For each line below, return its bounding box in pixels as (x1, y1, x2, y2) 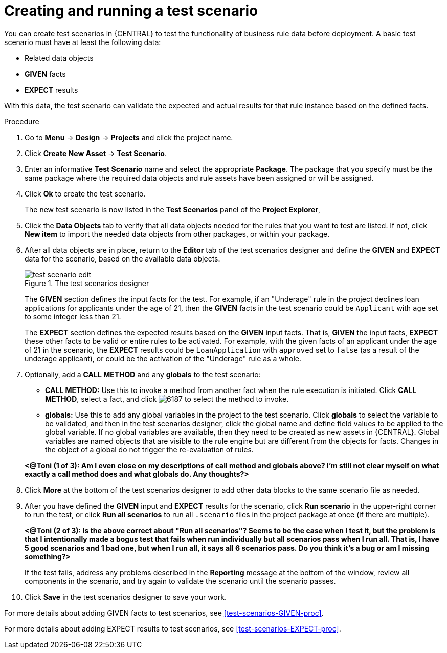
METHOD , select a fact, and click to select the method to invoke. (45, 394, 289, 403)
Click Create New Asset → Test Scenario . (25, 148, 167, 158)
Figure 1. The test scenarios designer (25, 278, 149, 288)
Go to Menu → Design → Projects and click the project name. (25, 133, 233, 142)
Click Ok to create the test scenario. (25, 189, 146, 198)
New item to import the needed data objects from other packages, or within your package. (25, 229, 330, 238)
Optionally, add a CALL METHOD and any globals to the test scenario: (25, 369, 261, 379)
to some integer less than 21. (25, 312, 121, 321)
